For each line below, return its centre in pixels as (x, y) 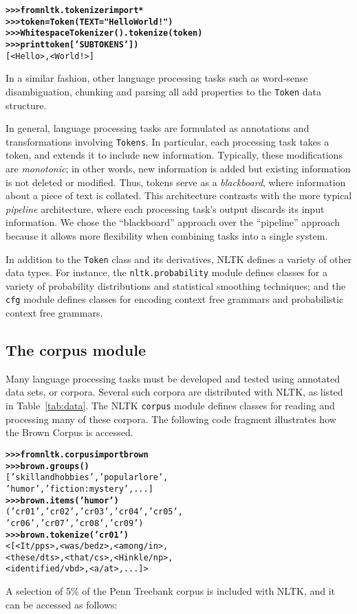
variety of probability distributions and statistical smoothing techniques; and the (176, 285)
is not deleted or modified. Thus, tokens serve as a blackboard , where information (176, 182)
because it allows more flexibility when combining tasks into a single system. (167, 235)
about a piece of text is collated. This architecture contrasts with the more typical (179, 195)
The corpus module (76, 350)
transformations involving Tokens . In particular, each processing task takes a (167, 141)
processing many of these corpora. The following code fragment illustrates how (171, 419)
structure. (26, 105)
